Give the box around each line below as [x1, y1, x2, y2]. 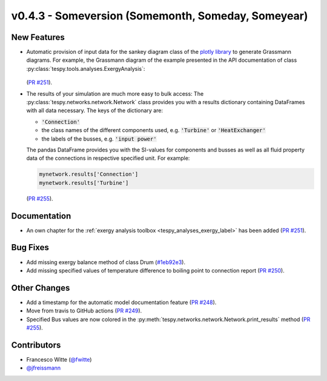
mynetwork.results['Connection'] [39, 171, 139, 178]
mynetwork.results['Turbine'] [39, 179, 129, 186]
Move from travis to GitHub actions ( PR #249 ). [26, 307, 142, 314]
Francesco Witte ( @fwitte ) [26, 356, 92, 363]
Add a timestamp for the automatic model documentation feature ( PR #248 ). [26, 299, 217, 306]
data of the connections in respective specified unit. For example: [26, 154, 190, 162]
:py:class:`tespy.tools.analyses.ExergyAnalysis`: [26, 65, 145, 72]
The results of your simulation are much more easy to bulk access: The [26, 90, 204, 97]
